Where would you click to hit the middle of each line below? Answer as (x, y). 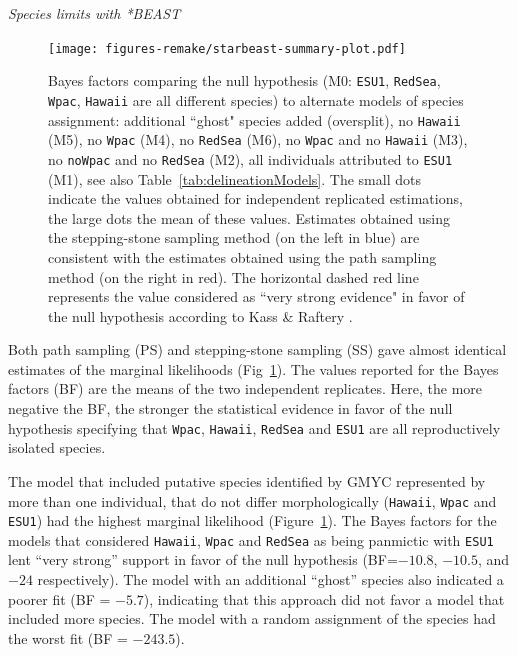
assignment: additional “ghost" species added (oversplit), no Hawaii (254, 119)
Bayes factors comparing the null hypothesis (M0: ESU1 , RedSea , (244, 80)
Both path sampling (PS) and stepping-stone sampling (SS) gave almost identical (257, 349)
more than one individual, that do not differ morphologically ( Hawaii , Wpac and (252, 500)
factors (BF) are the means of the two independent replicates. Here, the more (245, 388)
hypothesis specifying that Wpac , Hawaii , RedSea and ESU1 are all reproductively (254, 427)
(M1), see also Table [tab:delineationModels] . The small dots (234, 178)
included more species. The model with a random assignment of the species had (252, 618)
